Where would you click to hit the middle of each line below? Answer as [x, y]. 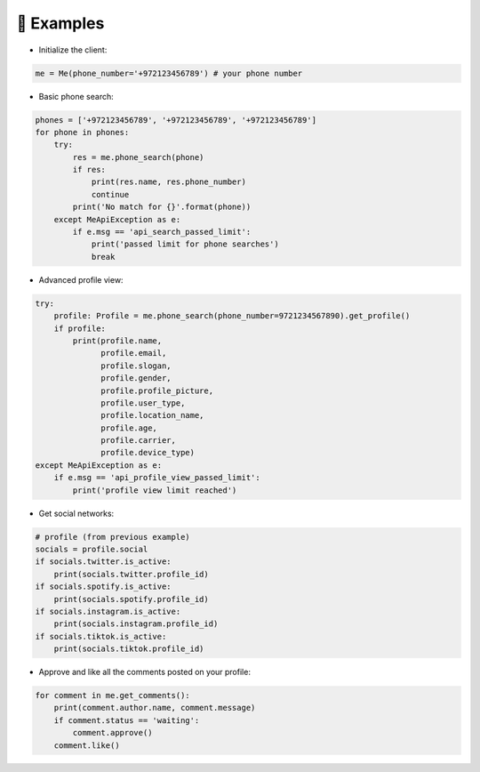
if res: [89, 170]
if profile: [80, 328]
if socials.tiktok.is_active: [101, 636]
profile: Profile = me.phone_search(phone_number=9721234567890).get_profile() [232, 316]
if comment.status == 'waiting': [127, 720]
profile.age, [129, 428]
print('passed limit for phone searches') [185, 244]
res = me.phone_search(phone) [138, 157]
